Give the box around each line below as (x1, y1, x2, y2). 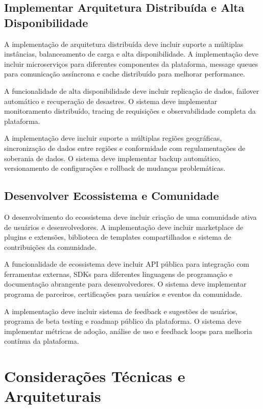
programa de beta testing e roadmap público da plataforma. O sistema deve (4, 316, 242, 326)
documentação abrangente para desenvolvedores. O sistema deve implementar (4, 278, 247, 289)
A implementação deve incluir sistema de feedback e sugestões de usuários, (4, 305, 238, 316)
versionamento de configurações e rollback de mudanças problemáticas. (4, 163, 226, 173)
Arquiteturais (4, 386, 101, 406)
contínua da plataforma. (4, 336, 79, 346)
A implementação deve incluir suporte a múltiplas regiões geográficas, (4, 133, 222, 143)
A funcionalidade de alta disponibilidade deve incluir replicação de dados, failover (4, 85, 259, 96)
